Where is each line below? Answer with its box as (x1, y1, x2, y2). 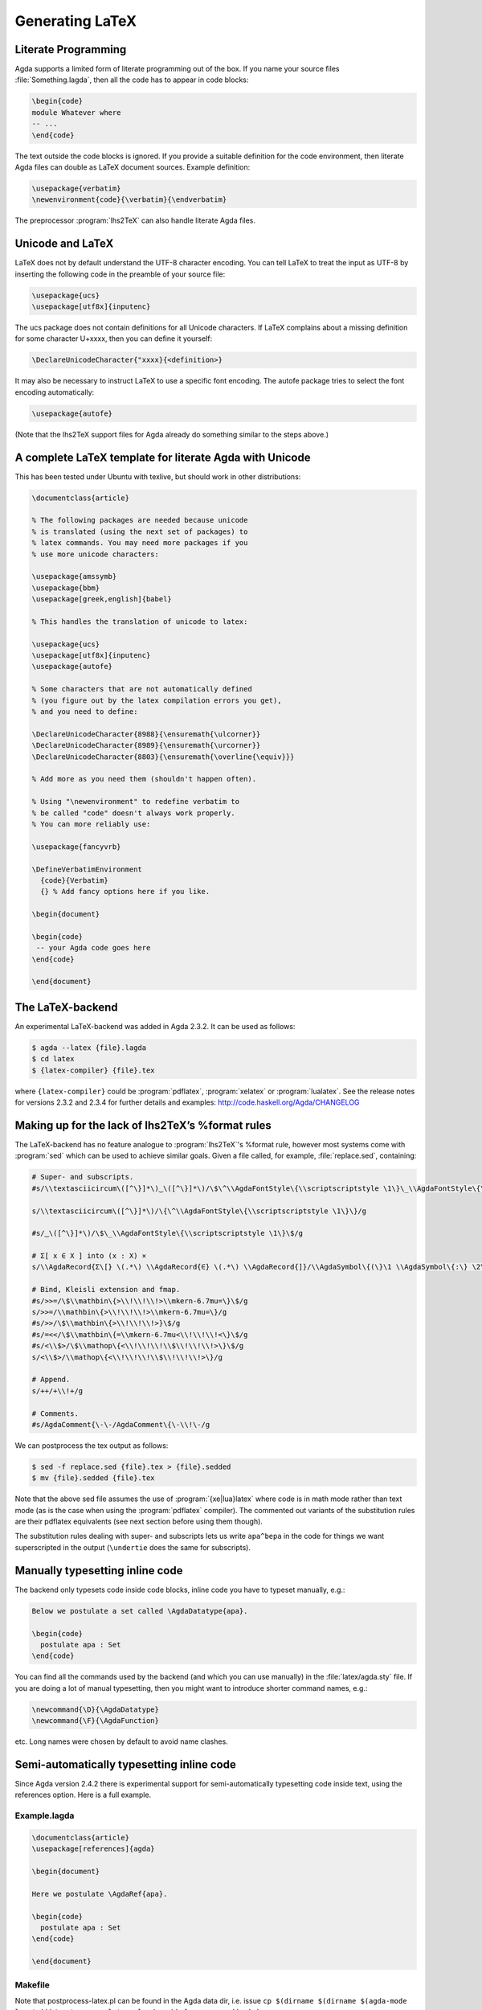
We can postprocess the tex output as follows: (14, 1440, 169, 1450)
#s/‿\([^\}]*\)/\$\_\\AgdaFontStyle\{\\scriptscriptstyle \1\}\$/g (31, 1229, 304, 1238)
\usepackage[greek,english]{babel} (31, 595, 172, 604)
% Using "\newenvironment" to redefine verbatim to (31, 797, 240, 806)
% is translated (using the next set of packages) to (31, 527, 248, 536)
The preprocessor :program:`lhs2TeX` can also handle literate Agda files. (14, 215, 256, 225)
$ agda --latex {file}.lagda (31, 1043, 147, 1052)
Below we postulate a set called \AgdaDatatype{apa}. (31, 1606, 248, 1615)
